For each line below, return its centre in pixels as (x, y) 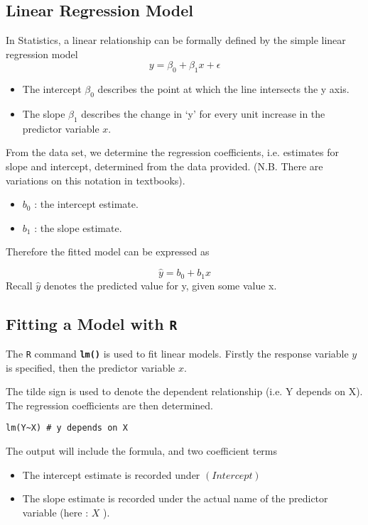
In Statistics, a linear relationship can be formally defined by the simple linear (176, 40)
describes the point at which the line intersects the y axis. (223, 89)
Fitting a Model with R (92, 323)
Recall (19, 285)
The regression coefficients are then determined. (110, 405)
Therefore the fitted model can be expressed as (108, 252)
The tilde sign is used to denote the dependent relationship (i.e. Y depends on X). (184, 391)
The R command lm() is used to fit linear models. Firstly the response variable (177, 353)
